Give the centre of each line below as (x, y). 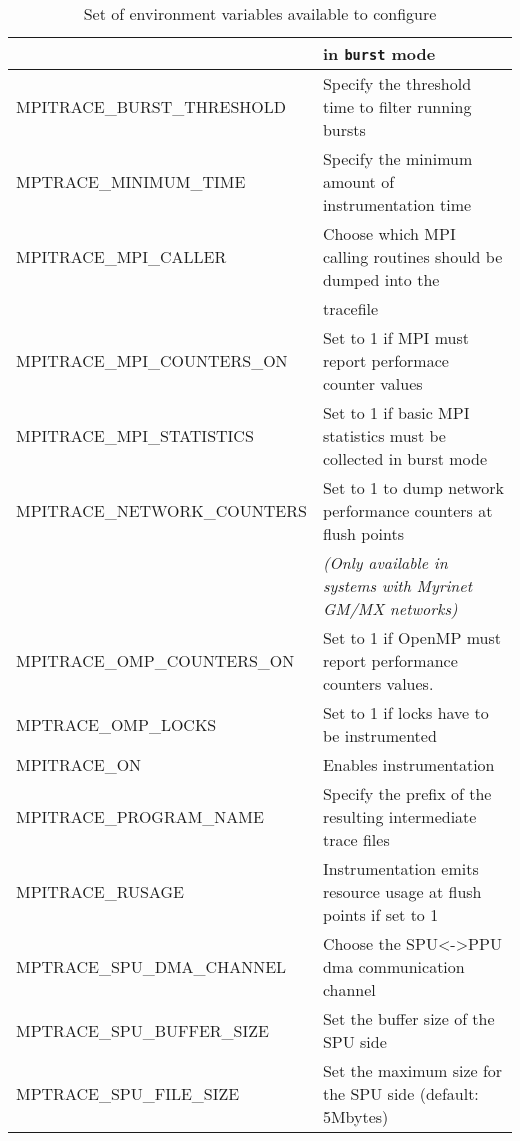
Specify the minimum (397, 158)
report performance (390, 660)
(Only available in (385, 562)
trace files (356, 839)
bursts (344, 129)
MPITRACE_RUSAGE (100, 891)
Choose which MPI (389, 233)
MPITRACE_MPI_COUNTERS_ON (152, 360)
